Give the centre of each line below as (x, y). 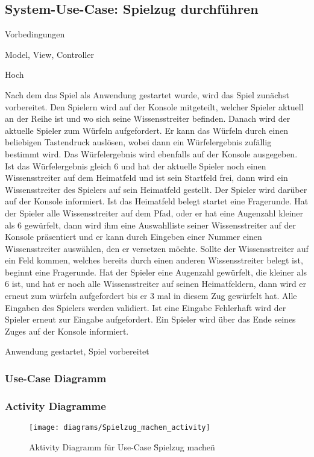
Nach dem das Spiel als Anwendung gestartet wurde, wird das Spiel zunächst (147, 94)
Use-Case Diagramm (56, 378)
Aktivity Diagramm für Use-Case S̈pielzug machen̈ (122, 446)
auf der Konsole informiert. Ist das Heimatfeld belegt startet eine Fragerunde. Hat (157, 201)
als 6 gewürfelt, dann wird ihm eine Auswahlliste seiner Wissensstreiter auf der (151, 225)
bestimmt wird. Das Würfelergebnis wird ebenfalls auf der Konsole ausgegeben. (151, 153)
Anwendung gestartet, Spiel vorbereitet (77, 351)
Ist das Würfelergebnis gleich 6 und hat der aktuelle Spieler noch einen (136, 165)
